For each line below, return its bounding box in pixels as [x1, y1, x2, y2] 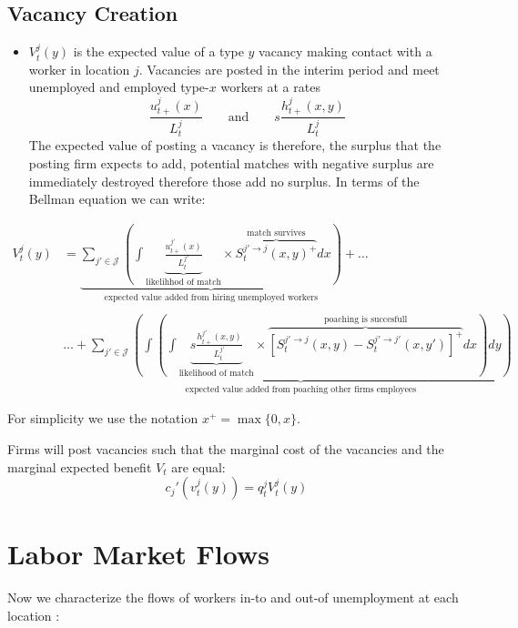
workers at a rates [220, 77, 320, 96]
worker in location [28, 59, 130, 78]
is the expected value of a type [73, 42, 244, 61]
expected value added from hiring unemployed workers [104, 293, 319, 303]
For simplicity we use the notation [7, 409, 198, 428]
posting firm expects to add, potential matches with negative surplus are [28, 153, 434, 172]
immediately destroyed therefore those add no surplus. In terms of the [28, 171, 420, 190]
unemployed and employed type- [28, 77, 209, 96]
